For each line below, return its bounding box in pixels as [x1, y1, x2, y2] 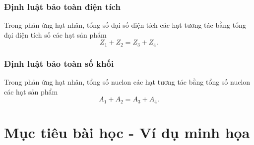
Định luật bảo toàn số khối [4, 57, 114, 69]
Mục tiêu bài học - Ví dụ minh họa [4, 122, 250, 142]
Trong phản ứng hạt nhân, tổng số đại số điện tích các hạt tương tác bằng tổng [4, 20, 246, 30]
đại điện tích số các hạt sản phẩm [4, 29, 107, 40]
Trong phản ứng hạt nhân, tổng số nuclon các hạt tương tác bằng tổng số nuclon [4, 77, 251, 87]
